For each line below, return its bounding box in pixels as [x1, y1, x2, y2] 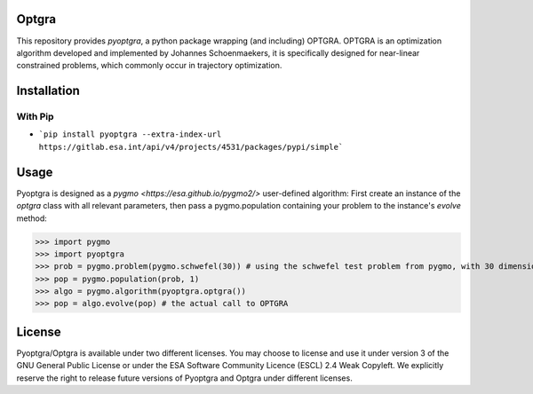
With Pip [16, 111, 54, 123]
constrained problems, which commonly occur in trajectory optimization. [16, 60, 282, 71]
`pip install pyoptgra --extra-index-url [38, 130, 222, 139]
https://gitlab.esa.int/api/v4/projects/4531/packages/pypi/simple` [38, 142, 344, 152]
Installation [16, 83, 80, 98]
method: [16, 213, 48, 224]
